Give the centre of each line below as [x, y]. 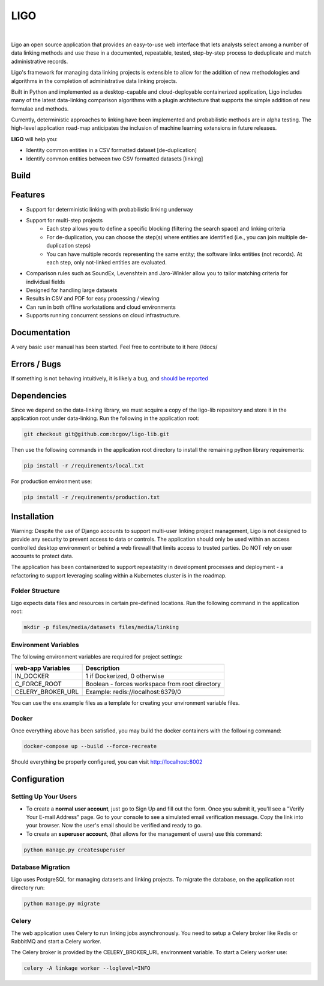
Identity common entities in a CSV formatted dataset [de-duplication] [112, 150]
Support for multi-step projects [64, 220]
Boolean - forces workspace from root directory [153, 684]
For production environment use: [52, 481]
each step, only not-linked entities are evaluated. [107, 262]
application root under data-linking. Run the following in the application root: [105, 418]
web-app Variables [42, 668]
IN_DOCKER [32, 676]
